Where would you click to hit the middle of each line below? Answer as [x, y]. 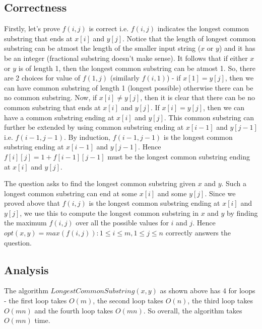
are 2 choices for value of [42, 78]
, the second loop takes [128, 301]
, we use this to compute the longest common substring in [109, 213]
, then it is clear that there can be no [198, 97]
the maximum [25, 223]
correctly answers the [198, 233]
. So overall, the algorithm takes [193, 310]
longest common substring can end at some [71, 193]
